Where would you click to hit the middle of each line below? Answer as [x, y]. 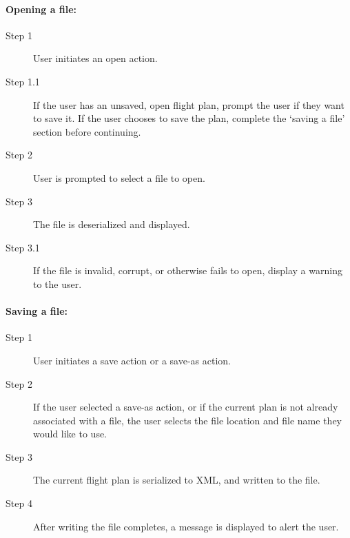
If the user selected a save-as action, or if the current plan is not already [186, 407]
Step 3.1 [23, 247]
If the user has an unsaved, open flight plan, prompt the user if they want [189, 104]
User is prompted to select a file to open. [119, 177]
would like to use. [70, 434]
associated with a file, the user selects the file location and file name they [187, 420]
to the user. [58, 283]
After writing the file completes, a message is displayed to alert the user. [186, 526]
